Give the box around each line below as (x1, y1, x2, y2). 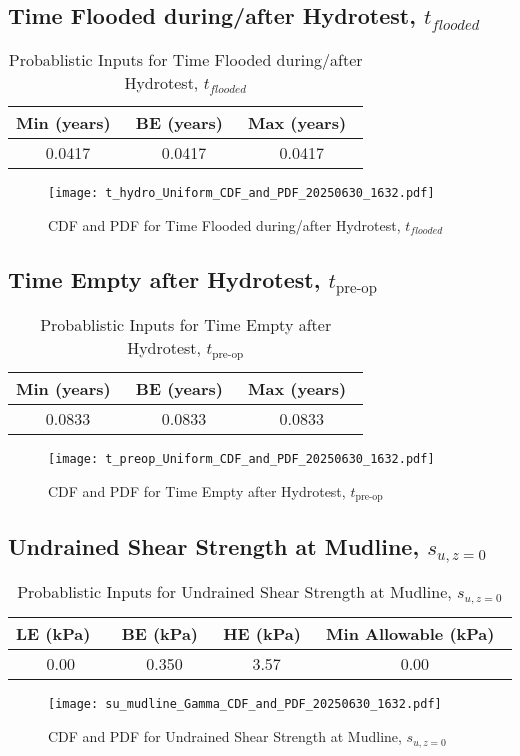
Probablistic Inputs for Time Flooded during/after (8, 48, 363, 72)
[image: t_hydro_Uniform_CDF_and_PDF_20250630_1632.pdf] (48, 186, 435, 201)
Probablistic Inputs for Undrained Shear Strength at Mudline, (17, 580, 452, 604)
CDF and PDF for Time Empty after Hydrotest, (48, 481, 346, 502)
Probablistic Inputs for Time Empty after (40, 313, 332, 337)
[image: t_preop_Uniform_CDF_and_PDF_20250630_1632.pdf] (48, 452, 435, 467)
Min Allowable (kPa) (326, 622, 495, 646)
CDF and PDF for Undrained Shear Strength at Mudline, (48, 726, 402, 747)
